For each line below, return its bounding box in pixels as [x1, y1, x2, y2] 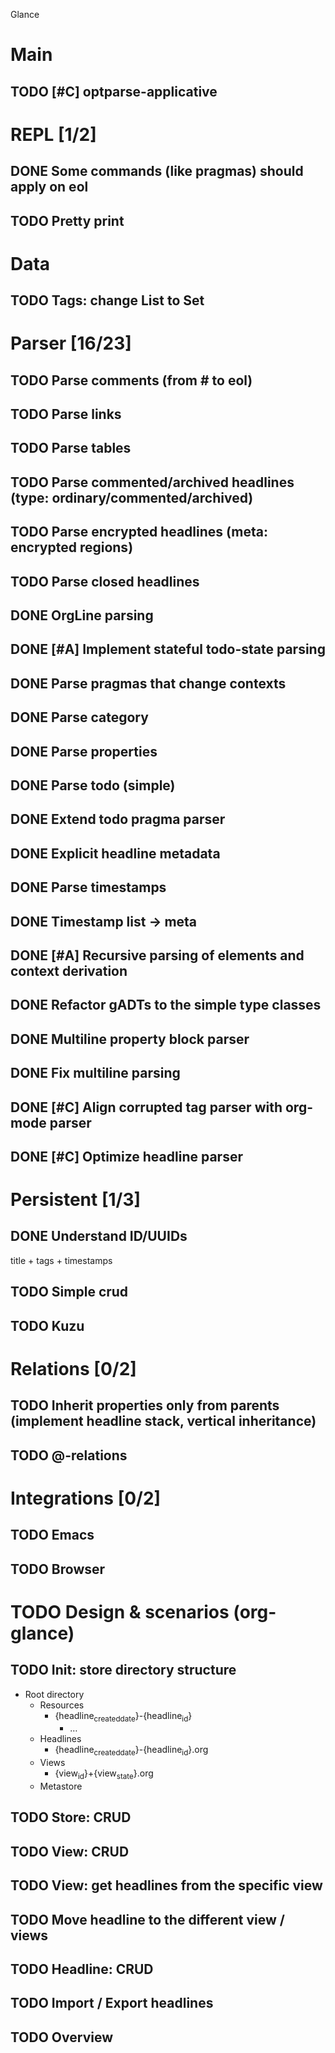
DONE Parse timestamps [10, 879, 167, 896]
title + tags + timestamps [10, 1254, 113, 1266]
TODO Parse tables [10, 440, 132, 457]
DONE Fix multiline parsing [10, 1065, 181, 1082]
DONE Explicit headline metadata [10, 845, 221, 862]
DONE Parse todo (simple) [10, 777, 176, 794]
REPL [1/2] [10, 123, 97, 146]
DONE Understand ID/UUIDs [10, 1228, 188, 1245]
